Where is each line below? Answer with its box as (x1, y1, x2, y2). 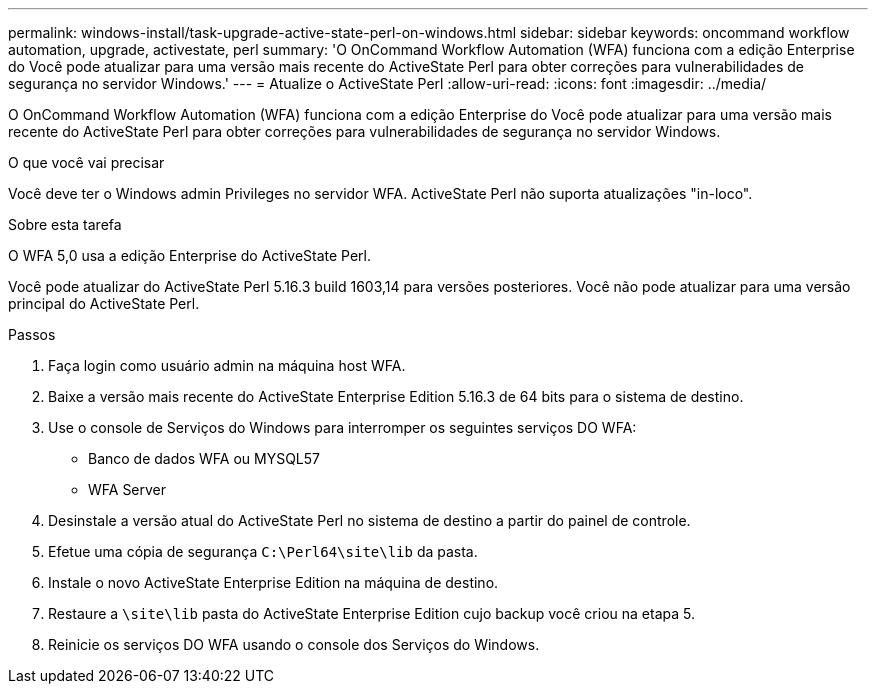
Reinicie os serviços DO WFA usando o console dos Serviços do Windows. (48, 636, 540, 653)
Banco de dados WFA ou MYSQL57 (88, 450, 320, 467)
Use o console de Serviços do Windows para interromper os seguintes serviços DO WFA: (48, 419, 637, 436)
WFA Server (88, 481, 167, 498)
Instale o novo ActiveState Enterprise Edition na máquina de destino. (48, 574, 499, 591)
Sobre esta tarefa (8, 216, 122, 233)
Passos (8, 326, 56, 343)
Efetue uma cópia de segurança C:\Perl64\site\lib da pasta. (48, 543, 478, 560)
